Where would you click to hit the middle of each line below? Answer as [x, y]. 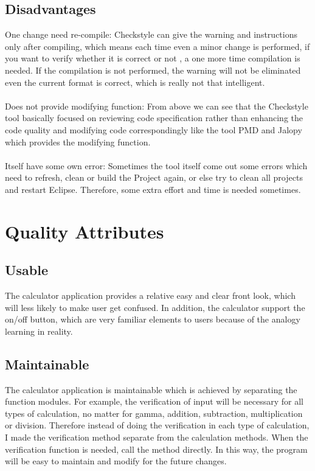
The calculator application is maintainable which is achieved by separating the [151, 389]
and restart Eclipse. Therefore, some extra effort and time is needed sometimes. [153, 189]
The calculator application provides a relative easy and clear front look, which [150, 295]
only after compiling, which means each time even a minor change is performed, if [157, 46]
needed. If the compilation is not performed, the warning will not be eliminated [153, 70]
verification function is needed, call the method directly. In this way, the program [156, 449]
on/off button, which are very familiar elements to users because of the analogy [153, 319]
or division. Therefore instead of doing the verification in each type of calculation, [157, 425]
